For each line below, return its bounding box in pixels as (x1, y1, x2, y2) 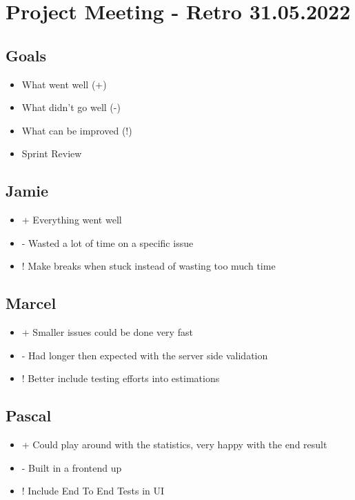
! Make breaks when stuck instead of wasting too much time (21, 259, 276, 273)
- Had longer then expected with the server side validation (21, 348, 268, 362)
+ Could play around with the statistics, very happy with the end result (21, 437, 327, 452)
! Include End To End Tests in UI (21, 483, 165, 498)
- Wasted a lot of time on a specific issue (21, 235, 194, 250)
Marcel (6, 292, 57, 314)
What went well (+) (21, 77, 107, 91)
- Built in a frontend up (21, 460, 122, 474)
